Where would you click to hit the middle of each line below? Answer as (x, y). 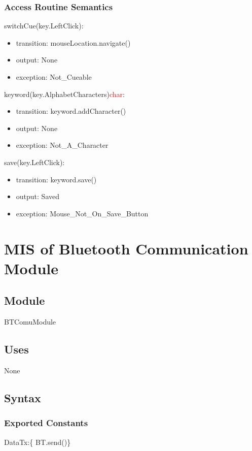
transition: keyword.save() (56, 179)
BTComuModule (30, 322)
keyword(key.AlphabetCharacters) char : (64, 94)
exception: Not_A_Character (62, 145)
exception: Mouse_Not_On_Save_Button (82, 213)
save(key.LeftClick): (34, 162)
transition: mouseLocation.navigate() (73, 42)
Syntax (23, 397)
